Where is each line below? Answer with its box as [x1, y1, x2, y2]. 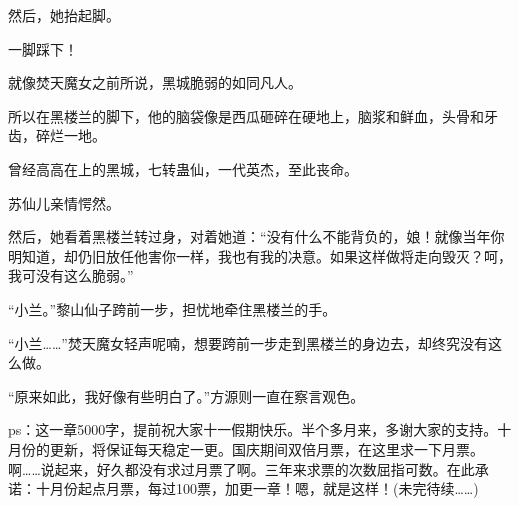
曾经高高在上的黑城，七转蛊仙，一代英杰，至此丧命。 [8, 158, 358, 179]
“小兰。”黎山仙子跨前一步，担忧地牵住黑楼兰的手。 [8, 298, 337, 319]
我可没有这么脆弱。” [8, 265, 134, 286]
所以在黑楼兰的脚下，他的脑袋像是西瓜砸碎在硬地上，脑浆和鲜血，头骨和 [8, 105, 484, 126]
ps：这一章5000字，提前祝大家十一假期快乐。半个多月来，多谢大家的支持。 [8, 419, 498, 440]
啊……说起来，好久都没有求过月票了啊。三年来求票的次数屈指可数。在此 [8, 458, 475, 479]
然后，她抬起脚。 [8, 5, 120, 25]
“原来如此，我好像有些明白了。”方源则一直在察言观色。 [8, 385, 365, 406]
